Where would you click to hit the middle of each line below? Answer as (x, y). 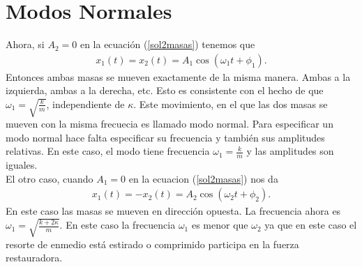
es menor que (220, 225)
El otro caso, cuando (50, 178)
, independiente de (85, 104)
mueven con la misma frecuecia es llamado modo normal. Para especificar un (169, 124)
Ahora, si (25, 44)
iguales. (22, 165)
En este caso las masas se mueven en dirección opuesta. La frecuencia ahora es (173, 211)
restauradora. (34, 258)
